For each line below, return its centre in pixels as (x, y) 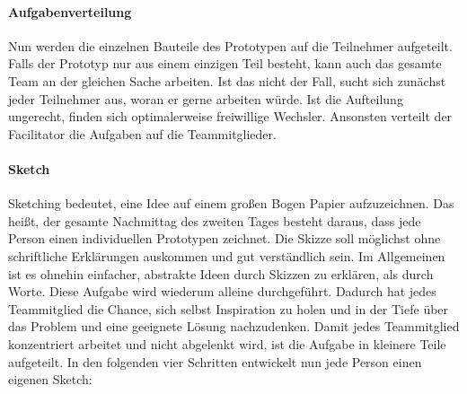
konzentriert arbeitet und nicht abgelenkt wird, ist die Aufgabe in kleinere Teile (227, 343)
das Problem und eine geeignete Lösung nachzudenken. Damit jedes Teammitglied (234, 326)
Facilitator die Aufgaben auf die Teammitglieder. (142, 133)
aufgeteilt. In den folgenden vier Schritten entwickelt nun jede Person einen (215, 361)
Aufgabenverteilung (70, 11)
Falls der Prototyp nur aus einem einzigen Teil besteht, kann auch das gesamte (225, 63)
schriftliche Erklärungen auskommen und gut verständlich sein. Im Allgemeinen (227, 255)
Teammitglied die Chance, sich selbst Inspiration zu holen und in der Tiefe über (229, 308)
